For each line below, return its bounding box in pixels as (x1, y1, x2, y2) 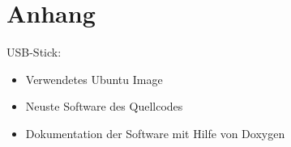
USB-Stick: (6, 44, 62, 61)
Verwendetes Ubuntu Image (25, 70, 163, 87)
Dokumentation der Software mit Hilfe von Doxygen (25, 124, 285, 141)
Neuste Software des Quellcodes (25, 98, 183, 115)
